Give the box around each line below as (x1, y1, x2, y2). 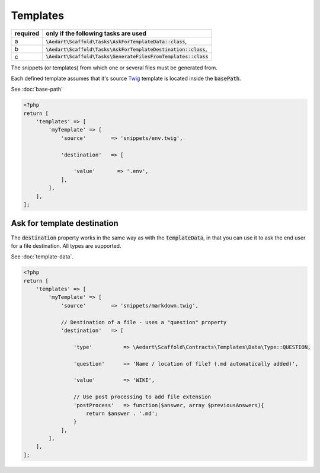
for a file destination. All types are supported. (11, 242, 121, 249)
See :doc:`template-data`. (11, 253, 74, 260)
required (14, 29, 40, 37)
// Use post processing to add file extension (73, 394, 212, 400)
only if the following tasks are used (45, 29, 146, 37)
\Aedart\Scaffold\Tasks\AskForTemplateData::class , (45, 37, 187, 45)
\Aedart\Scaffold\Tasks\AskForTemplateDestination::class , (45, 44, 207, 53)
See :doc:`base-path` (11, 86, 63, 93)
